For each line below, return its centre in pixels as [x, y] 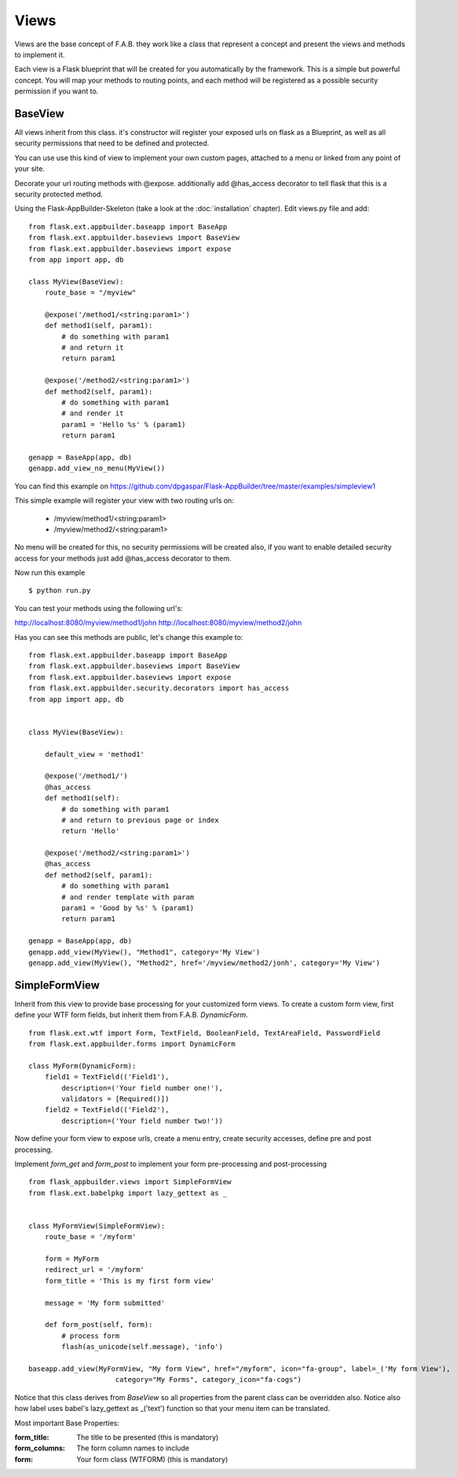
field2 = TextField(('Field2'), [107, 1110]
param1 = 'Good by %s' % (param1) [128, 908]
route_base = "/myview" [90, 293]
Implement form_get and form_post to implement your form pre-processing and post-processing [171, 1164]
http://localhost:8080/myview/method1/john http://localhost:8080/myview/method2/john [158, 623]
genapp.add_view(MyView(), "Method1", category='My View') [144, 952]
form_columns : [40, 1448]
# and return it [93, 348]
